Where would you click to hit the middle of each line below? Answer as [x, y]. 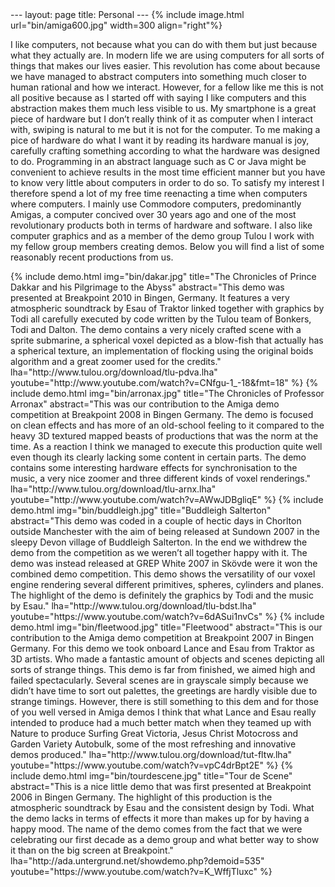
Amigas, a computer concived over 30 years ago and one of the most [153, 214]
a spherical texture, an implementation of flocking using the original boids [162, 351]
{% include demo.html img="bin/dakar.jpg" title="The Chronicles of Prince [163, 276]
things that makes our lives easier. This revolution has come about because [165, 66]
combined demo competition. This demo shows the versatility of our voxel [163, 574]
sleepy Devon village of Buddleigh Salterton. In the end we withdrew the [159, 542]
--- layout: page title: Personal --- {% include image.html [127, 14]
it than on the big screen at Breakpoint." [92, 850]
